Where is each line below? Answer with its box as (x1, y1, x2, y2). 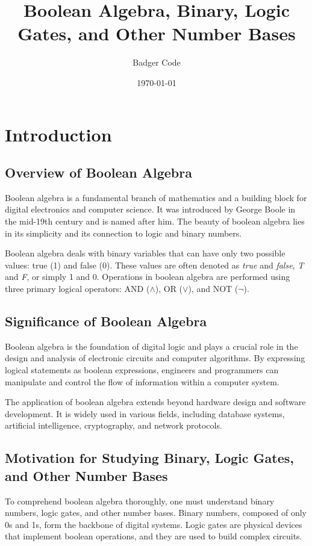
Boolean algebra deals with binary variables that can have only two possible (5, 247, 285, 259)
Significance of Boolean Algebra (5, 312, 207, 330)
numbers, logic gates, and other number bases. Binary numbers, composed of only (5, 506, 307, 519)
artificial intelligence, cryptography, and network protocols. (5, 419, 222, 432)
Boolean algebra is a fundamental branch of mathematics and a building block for (5, 191, 307, 203)
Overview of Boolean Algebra (5, 163, 192, 182)
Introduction (5, 122, 112, 146)
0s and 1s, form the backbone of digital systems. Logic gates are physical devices (5, 518, 302, 530)
